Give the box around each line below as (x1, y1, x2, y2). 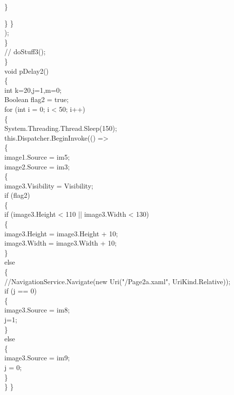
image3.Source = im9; (4, 353, 70, 363)
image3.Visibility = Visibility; (4, 180, 94, 190)
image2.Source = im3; (4, 161, 70, 171)
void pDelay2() (4, 65, 49, 76)
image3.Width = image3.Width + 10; (4, 238, 117, 248)
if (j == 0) (4, 286, 37, 296)
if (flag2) (4, 190, 30, 200)
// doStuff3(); (4, 46, 46, 57)
